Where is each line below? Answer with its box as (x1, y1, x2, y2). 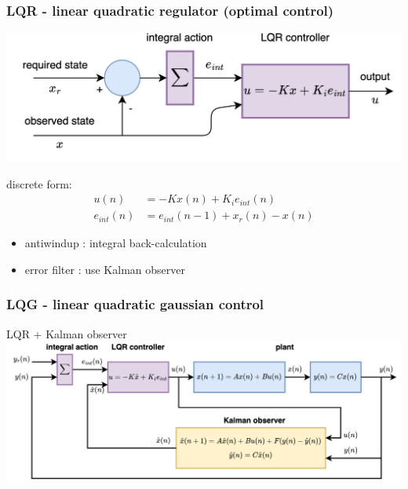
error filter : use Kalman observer (24, 261, 185, 277)
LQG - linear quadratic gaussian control (6, 294, 264, 314)
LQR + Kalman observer (6, 325, 127, 341)
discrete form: (6, 175, 72, 192)
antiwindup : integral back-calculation (24, 235, 207, 251)
